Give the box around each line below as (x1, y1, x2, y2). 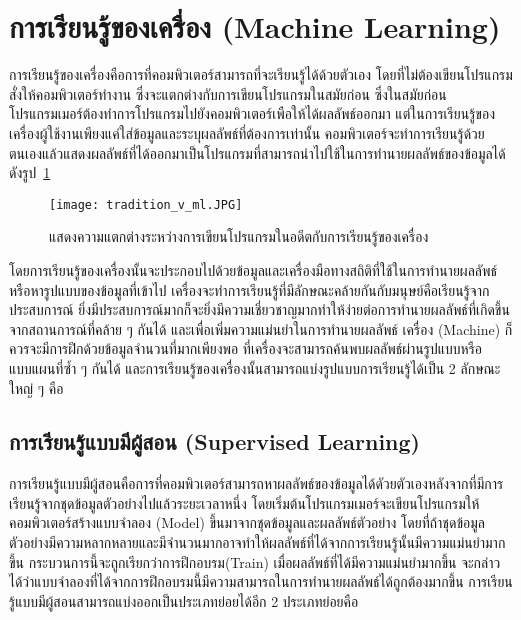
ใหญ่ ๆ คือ (9, 377, 64, 398)
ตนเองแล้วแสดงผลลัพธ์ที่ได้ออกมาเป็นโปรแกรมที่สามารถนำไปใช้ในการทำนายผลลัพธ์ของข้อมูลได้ (9, 142, 506, 163)
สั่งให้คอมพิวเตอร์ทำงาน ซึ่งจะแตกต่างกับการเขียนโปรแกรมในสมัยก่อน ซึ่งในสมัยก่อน (9, 83, 447, 104)
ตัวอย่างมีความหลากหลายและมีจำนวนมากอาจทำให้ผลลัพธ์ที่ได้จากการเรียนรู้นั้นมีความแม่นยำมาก (9, 532, 506, 553)
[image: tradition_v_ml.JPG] (49, 197, 243, 212)
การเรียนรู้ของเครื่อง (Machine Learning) (9, 6, 501, 47)
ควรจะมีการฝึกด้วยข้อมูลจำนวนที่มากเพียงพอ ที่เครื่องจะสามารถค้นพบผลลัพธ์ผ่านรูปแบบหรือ (9, 338, 483, 359)
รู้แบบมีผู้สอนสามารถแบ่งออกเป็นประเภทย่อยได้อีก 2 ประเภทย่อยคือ (9, 590, 359, 611)
